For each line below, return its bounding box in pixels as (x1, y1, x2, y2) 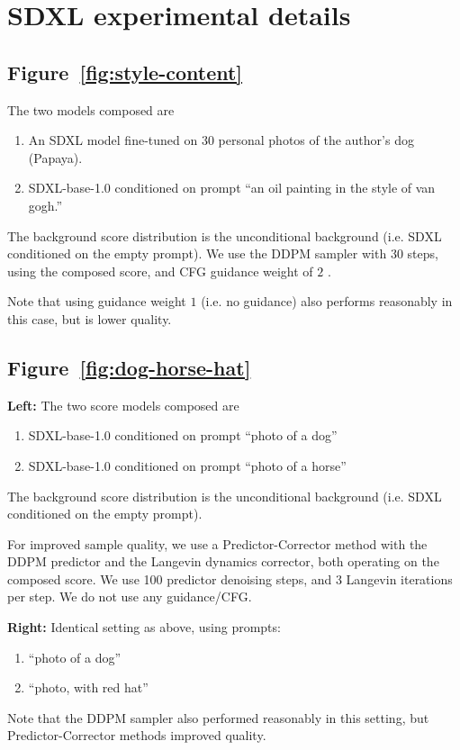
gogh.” (28, 195, 63, 214)
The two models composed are (7, 100, 175, 119)
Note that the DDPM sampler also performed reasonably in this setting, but (7, 708, 429, 727)
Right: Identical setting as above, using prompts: (7, 618, 281, 637)
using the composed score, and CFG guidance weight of (7, 261, 313, 280)
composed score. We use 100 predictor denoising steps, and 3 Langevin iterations (7, 569, 453, 588)
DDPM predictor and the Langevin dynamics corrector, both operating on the (7, 552, 439, 571)
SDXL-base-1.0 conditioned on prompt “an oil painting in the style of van (28, 178, 436, 197)
